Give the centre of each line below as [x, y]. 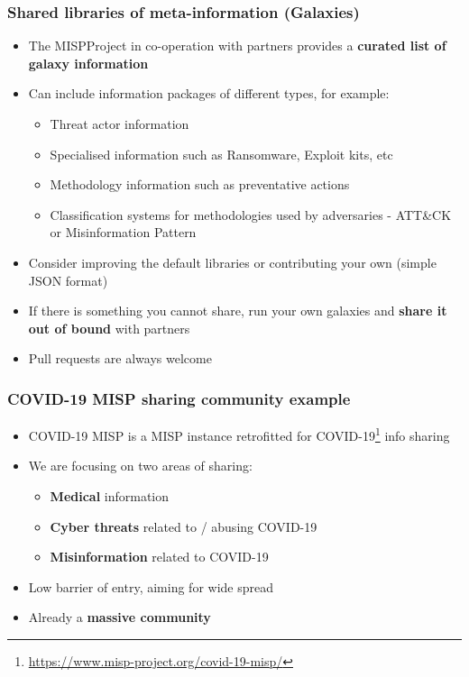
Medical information [110, 496]
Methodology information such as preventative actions [200, 184]
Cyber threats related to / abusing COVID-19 [184, 526]
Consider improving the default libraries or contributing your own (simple [232, 262]
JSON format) [68, 280]
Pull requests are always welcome [120, 358]
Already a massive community [120, 617]
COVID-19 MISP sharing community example [179, 398]
